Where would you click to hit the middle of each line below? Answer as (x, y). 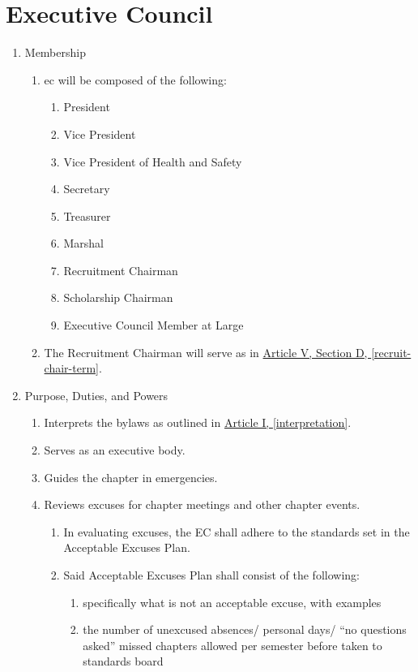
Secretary (87, 189)
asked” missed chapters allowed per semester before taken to (232, 645)
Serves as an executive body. (115, 450)
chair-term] (71, 368)
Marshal (83, 243)
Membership (55, 52)
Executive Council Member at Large (154, 325)
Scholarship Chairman (118, 297)
